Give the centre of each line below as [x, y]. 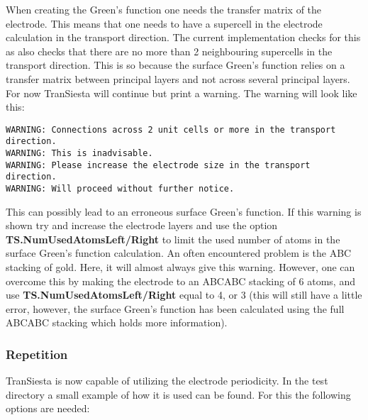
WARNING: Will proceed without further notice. [120, 189]
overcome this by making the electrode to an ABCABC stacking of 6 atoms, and [180, 281]
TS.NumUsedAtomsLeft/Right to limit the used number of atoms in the [173, 239]
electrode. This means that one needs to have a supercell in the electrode [164, 23]
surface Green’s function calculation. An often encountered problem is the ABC [179, 253]
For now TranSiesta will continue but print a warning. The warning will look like [182, 93]
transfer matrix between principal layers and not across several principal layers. [178, 78]
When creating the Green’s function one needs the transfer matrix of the [164, 9]
